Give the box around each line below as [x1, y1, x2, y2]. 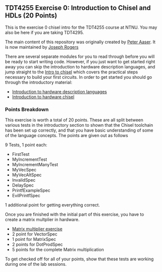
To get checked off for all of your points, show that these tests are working [5, 256, 154, 262]
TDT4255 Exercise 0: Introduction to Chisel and [5, 4, 151, 12]
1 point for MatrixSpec [12, 237, 57, 242]
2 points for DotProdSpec [12, 241, 63, 247]
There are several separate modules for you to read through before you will [5, 53, 155, 59]
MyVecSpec [12, 167, 37, 173]
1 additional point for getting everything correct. [5, 202, 100, 208]
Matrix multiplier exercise [12, 226, 63, 232]
